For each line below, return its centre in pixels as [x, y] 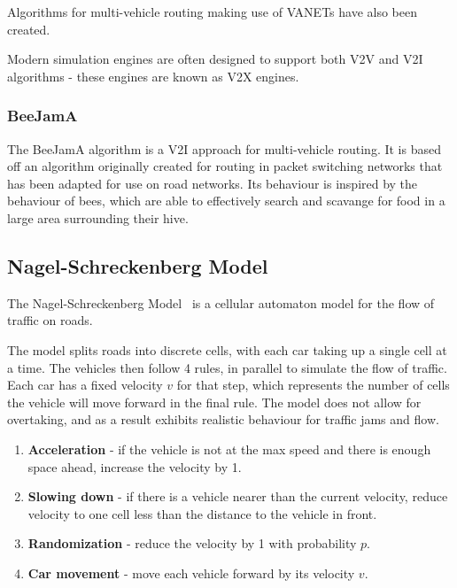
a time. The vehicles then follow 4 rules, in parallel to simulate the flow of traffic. [227, 367]
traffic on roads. [50, 320]
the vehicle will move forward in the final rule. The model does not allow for [214, 402]
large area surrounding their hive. [98, 217]
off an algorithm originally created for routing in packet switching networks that [225, 166]
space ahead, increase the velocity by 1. [135, 466]
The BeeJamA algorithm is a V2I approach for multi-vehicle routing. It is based [224, 148]
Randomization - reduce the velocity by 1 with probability [192, 543]
